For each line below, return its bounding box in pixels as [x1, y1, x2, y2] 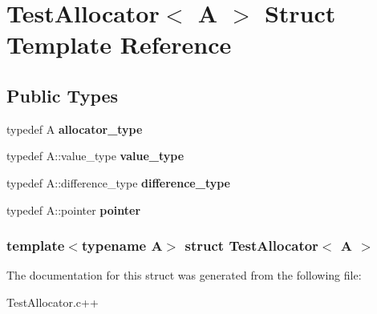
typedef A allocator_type [6, 120, 143, 137]
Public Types [6, 83, 119, 107]
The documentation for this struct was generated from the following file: [6, 267, 362, 284]
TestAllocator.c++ [6, 293, 99, 310]
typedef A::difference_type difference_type [6, 174, 230, 191]
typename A [81, 235, 163, 256]
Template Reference [6, 28, 232, 61]
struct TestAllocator [184, 235, 318, 256]
